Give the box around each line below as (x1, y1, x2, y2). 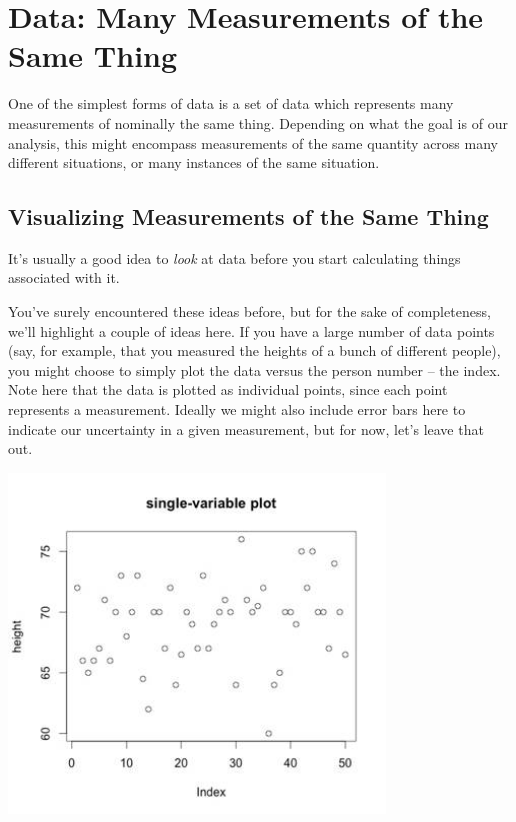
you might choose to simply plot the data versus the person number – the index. (8, 359, 501, 380)
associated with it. (8, 267, 120, 288)
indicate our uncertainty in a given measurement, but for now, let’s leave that (8, 418, 484, 439)
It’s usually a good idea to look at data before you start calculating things (8, 247, 461, 268)
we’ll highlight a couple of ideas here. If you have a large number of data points (8, 320, 495, 341)
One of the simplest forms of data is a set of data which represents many (8, 93, 454, 114)
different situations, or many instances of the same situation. (8, 152, 380, 173)
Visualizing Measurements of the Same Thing (8, 201, 489, 232)
